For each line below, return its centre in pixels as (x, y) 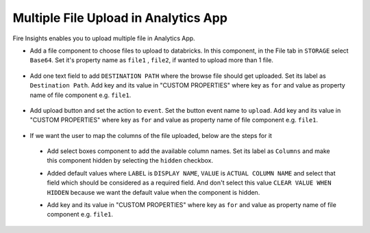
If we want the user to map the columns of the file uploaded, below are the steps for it (151, 135)
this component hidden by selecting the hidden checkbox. (130, 161)
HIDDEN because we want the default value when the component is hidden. (153, 192)
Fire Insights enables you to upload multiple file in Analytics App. (104, 38)
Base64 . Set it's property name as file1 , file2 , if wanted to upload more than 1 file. (152, 60)
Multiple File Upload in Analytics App (120, 18)
